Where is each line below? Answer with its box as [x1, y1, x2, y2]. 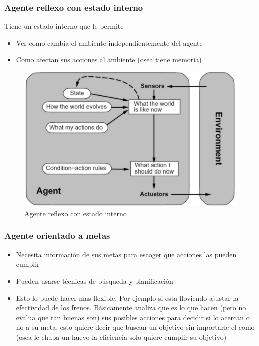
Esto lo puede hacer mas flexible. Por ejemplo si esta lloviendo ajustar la [16, 292, 239, 303]
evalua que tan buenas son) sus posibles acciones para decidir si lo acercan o [16, 312, 250, 322]
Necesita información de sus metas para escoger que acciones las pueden [16, 249, 237, 259]
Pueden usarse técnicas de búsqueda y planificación [16, 275, 173, 286]
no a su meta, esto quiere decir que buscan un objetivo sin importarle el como [16, 322, 255, 332]
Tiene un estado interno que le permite [4, 21, 124, 31]
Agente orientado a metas [4, 229, 110, 242]
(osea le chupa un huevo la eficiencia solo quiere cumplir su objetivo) [16, 331, 227, 342]
